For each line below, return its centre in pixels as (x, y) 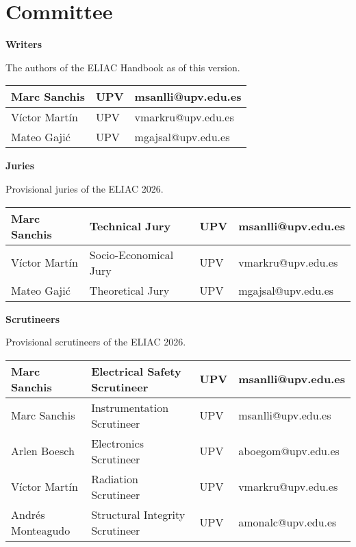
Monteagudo (41, 530)
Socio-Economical (131, 254)
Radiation (115, 478)
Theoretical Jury (129, 290)
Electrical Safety (136, 371)
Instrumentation (130, 407)
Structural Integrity (138, 514)
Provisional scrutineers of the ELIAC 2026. (96, 342)
